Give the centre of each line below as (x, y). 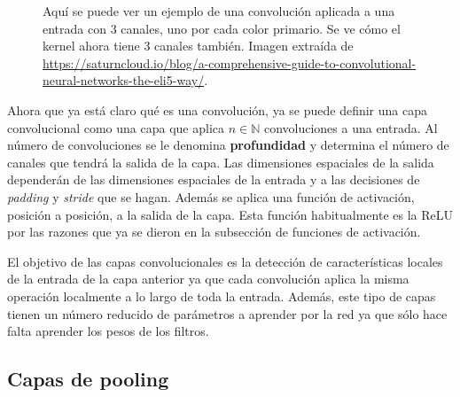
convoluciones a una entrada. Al (351, 127)
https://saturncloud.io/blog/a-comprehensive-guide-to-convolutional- (230, 62)
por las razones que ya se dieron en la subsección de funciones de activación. (214, 232)
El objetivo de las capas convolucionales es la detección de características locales (225, 261)
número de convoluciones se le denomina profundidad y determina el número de (228, 145)
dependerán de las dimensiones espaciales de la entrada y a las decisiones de (214, 179)
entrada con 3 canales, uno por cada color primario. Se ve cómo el (222, 28)
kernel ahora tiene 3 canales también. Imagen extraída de (198, 46)
